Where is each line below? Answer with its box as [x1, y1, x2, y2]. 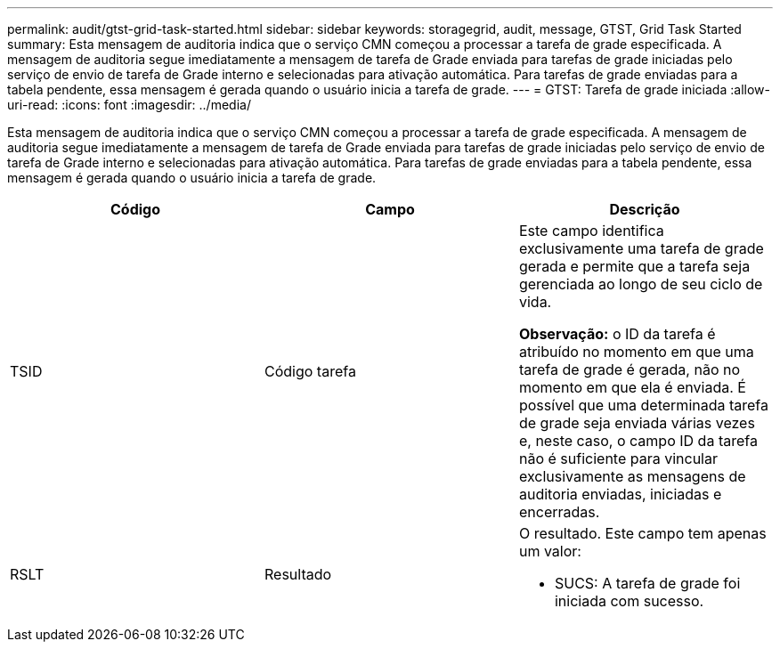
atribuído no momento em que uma [518, 343, 754, 361]
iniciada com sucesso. [554, 592, 704, 610]
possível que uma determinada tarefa [518, 396, 769, 414]
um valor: [518, 542, 581, 560]
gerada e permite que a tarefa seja [518, 257, 751, 275]
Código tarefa [264, 362, 356, 380]
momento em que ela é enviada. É [518, 378, 746, 396]
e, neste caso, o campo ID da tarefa [518, 432, 758, 450]
